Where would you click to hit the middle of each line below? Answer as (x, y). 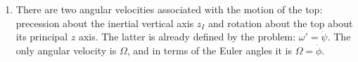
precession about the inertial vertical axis (105, 23)
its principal (42, 37)
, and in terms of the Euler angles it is (209, 50)
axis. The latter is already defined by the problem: (187, 37)
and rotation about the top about (281, 23)
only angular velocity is (66, 50)
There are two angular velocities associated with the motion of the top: (169, 9)
